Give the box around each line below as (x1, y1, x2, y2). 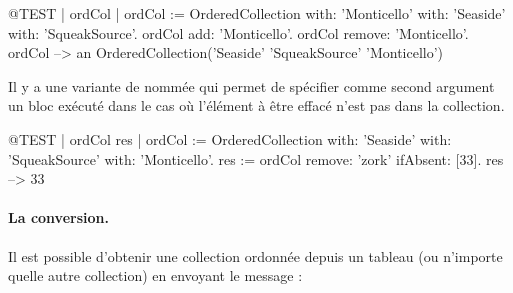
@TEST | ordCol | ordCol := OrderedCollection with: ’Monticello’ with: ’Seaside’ (8, 3, 506, 23)
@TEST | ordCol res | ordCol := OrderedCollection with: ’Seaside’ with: (8, 128, 452, 149)
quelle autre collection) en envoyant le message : (8, 265, 303, 286)
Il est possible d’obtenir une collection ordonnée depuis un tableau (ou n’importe (8, 245, 503, 266)
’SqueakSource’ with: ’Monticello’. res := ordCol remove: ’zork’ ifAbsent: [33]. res (8, 148, 504, 169)
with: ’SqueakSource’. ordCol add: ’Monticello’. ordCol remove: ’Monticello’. (8, 22, 469, 43)
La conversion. (8, 207, 109, 228)
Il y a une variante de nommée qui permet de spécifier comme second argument (8, 75, 495, 96)
